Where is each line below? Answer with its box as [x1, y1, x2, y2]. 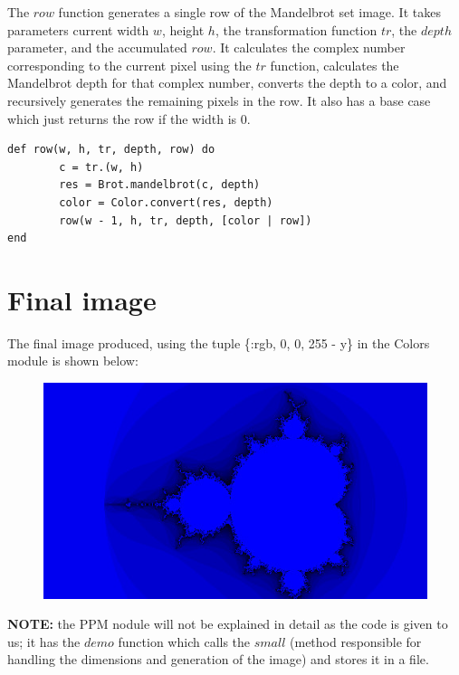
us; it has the [7, 632, 81, 651]
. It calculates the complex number [212, 38, 406, 57]
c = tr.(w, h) [59, 160, 144, 174]
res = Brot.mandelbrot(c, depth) [59, 178, 261, 192]
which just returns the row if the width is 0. [7, 109, 251, 128]
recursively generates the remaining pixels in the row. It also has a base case [7, 90, 431, 109]
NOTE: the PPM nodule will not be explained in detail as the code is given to [7, 614, 448, 633]
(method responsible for [290, 632, 422, 651]
